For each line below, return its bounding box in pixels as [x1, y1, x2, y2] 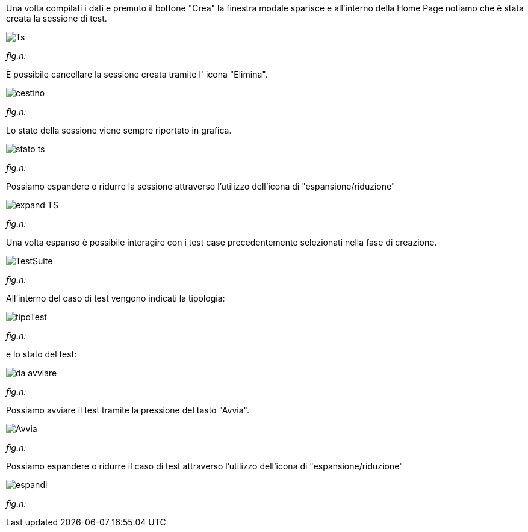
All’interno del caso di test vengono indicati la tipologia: [6, 293, 225, 303]
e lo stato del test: [6, 349, 77, 359]
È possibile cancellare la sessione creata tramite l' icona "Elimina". [6, 69, 268, 79]
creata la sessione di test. [6, 13, 107, 23]
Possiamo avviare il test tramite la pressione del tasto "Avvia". [6, 405, 249, 415]
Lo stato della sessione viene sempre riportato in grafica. [6, 125, 232, 135]
